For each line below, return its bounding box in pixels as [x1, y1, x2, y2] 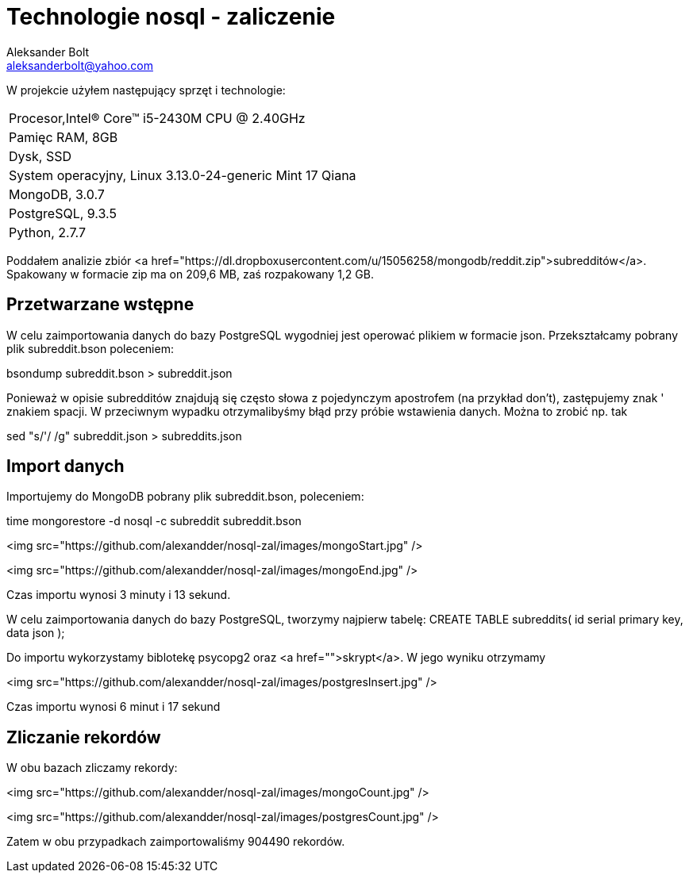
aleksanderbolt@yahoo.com [6, 58, 153, 72]
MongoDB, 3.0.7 [9, 186, 105, 202]
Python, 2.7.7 [9, 224, 86, 240]
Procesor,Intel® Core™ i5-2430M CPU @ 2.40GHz [9, 109, 306, 126]
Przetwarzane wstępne [6, 294, 194, 315]
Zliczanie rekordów [6, 727, 161, 747]
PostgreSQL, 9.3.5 [9, 205, 117, 221]
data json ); [6, 626, 65, 640]
